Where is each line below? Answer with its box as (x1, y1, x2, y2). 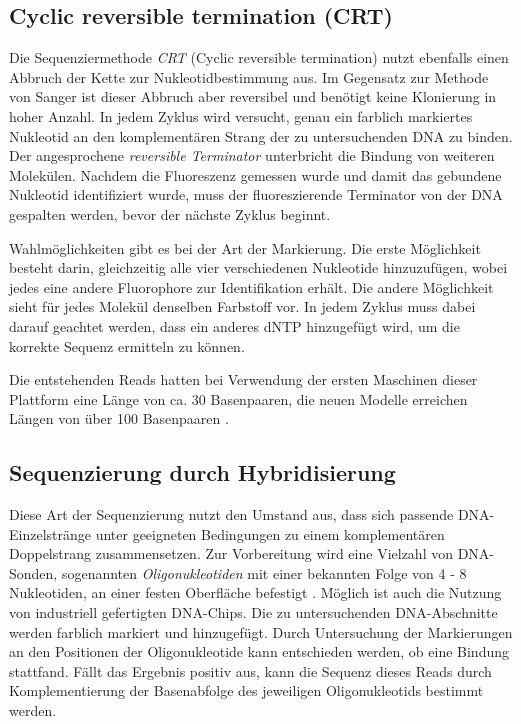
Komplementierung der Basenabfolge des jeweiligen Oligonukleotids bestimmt (9, 680, 484, 701)
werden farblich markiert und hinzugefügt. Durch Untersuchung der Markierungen (9, 621, 513, 642)
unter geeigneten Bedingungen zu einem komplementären (95, 523, 445, 544)
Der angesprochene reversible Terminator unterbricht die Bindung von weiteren (9, 145, 495, 166)
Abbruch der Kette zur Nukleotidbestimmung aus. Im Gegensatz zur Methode (9, 66, 489, 87)
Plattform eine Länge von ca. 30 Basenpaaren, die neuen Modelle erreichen (9, 388, 468, 409)
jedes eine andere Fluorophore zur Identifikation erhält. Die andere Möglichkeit (9, 276, 494, 297)
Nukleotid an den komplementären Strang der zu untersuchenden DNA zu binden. (9, 125, 513, 146)
